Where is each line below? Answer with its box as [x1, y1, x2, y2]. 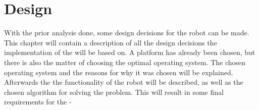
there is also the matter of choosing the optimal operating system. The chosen [4, 57, 246, 67]
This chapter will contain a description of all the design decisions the [4, 37, 217, 47]
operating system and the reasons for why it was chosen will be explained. [4, 67, 233, 77]
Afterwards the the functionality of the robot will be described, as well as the [4, 77, 243, 87]
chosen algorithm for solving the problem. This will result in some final [4, 86, 224, 97]
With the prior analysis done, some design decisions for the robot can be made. [4, 27, 249, 38]
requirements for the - [4, 96, 72, 107]
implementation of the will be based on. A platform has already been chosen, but [4, 47, 255, 58]
